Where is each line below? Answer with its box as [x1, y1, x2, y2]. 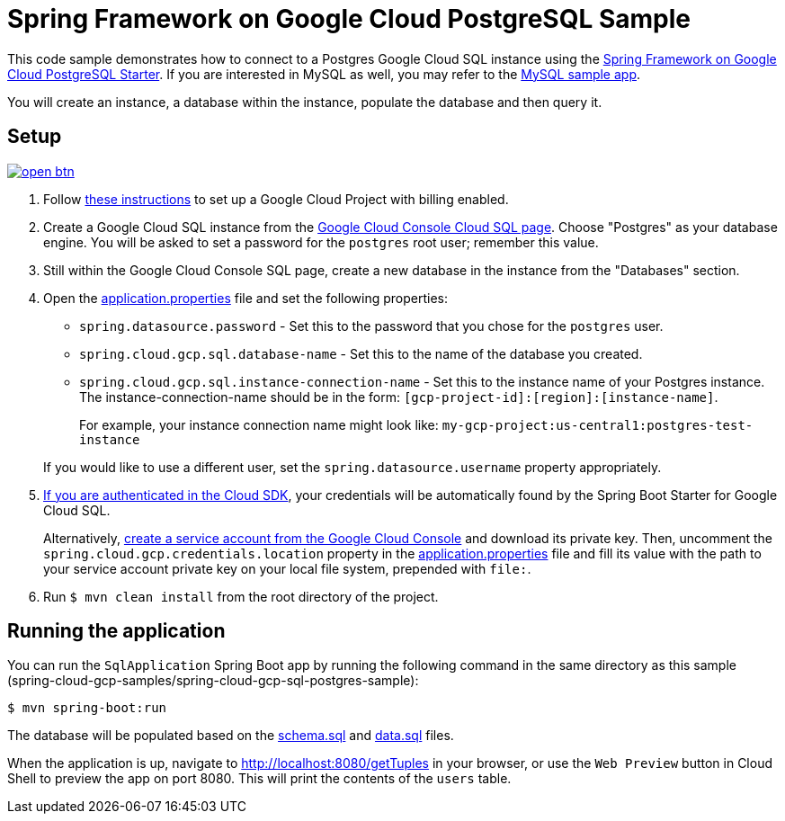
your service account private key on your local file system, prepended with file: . [43, 560, 531, 576]
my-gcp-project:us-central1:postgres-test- [442, 417, 754, 433]
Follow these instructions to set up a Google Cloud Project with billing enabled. [43, 191, 509, 207]
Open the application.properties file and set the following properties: [43, 290, 449, 306]
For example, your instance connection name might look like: [79, 416, 439, 433]
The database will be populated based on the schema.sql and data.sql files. [7, 727, 454, 744]
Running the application [7, 620, 226, 643]
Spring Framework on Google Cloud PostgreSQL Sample [7, 4, 691, 34]
